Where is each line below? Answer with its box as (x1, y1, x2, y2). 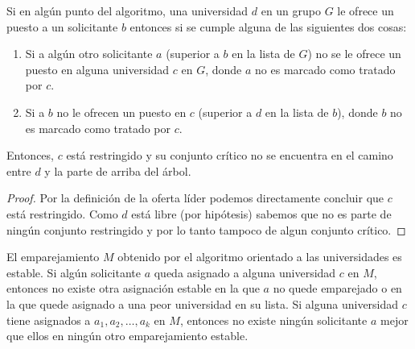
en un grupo (261, 2, 322, 19)
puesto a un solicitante (6, 18, 118, 35)
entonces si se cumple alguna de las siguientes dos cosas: (129, 18, 407, 35)
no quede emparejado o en (273, 280, 402, 297)
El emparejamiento (6, 248, 100, 265)
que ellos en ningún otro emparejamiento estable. (6, 327, 249, 344)
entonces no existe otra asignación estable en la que (6, 280, 260, 297)
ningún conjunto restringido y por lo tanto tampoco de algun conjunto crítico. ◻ (6, 221, 406, 238)
